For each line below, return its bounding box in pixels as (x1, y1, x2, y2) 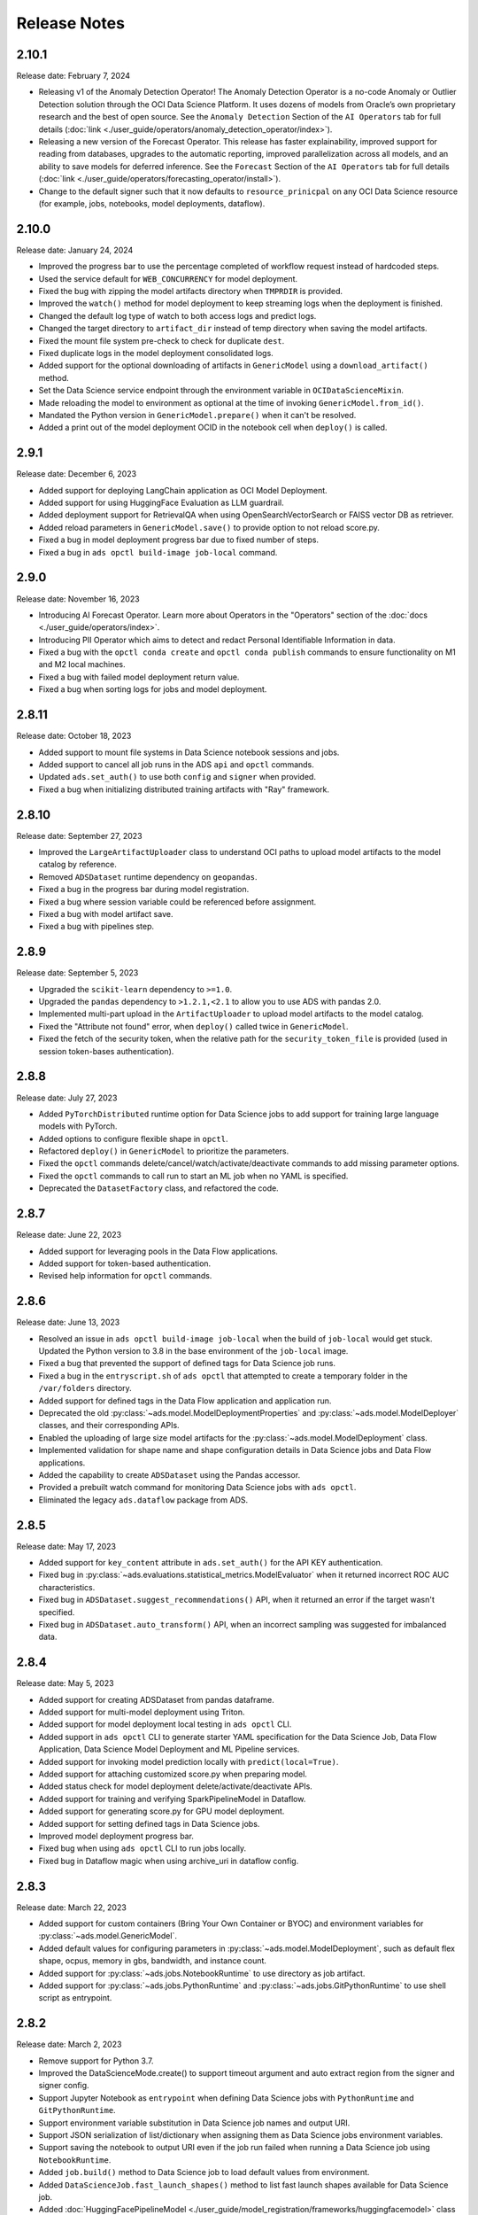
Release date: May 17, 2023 (16, 1541, 117, 1551)
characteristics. (38, 1582, 96, 1592)
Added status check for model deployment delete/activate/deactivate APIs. (38, 1781, 313, 1791)
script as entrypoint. (38, 1993, 112, 2003)
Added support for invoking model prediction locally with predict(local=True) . (38, 1756, 339, 1767)
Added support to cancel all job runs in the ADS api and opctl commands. (38, 758, 314, 770)
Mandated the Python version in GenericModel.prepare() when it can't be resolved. (38, 409, 357, 420)
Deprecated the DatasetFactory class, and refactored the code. (38, 1183, 279, 1193)
